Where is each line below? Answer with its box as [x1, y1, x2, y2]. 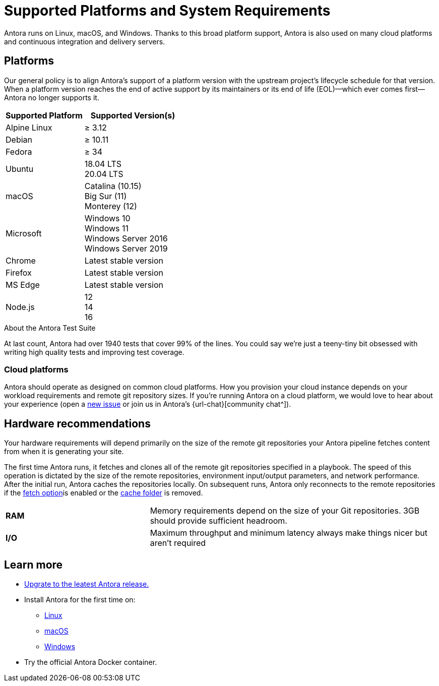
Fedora [6, 146, 32, 157]
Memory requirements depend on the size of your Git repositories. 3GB [150, 506, 420, 516]
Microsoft [6, 228, 42, 238]
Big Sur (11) [84, 191, 127, 201]
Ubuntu [6, 163, 34, 174]
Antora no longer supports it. [4, 93, 99, 102]
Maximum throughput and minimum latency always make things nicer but [150, 528, 427, 538]
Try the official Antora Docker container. [24, 658, 157, 667]
